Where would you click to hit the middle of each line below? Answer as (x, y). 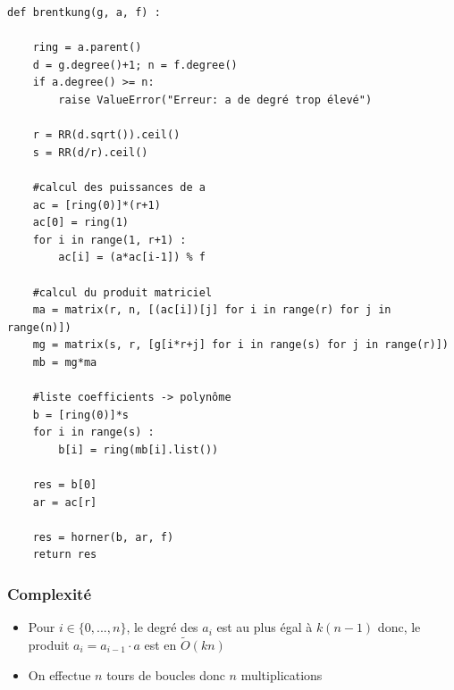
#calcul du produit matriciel (122, 292)
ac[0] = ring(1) (81, 223)
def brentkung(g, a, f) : (84, 12)
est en (160, 645)
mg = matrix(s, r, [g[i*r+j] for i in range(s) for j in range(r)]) (240, 345)
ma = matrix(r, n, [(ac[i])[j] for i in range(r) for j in (212, 310)
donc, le (399, 627)
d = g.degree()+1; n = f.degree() (135, 65)
